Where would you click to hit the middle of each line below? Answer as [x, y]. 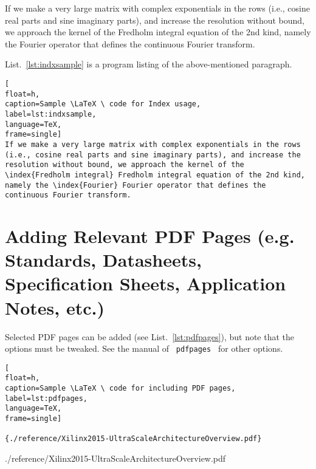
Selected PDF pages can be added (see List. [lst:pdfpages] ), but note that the [150, 336]
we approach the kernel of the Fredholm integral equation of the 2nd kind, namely [158, 32]
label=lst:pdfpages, [46, 398]
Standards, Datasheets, [103, 260]
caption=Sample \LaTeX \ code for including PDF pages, [120, 389]
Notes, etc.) [55, 307]
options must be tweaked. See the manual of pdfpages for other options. [144, 348]
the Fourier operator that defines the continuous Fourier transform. [130, 43]
